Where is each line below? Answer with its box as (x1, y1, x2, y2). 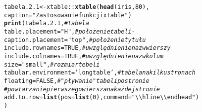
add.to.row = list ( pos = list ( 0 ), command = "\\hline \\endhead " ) (4, 94, 199, 101)
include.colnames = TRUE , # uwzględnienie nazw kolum (4, 52, 164, 60)
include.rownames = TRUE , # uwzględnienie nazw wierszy (4, 44, 171, 52)
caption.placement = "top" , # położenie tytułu (4, 36, 146, 43)
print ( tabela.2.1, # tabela (4, 20, 89, 27)
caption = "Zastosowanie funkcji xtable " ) (4, 11, 132, 19)
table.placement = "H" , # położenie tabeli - (4, 28, 135, 35)
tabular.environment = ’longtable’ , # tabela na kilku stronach (4, 69, 196, 76)
